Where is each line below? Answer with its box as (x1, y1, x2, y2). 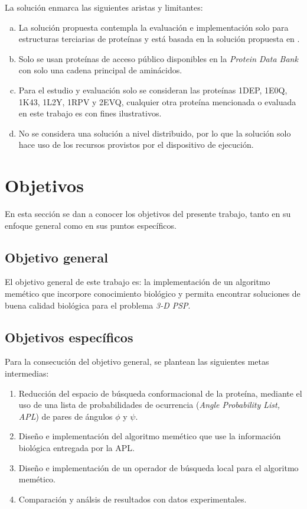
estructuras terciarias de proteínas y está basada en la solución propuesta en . (18, 33, 300, 45)
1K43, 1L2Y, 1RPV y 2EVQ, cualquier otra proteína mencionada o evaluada (18, 95, 296, 108)
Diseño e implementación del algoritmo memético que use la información (18, 430, 281, 442)
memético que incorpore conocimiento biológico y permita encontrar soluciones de (5, 287, 301, 300)
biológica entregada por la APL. (18, 442, 135, 453)
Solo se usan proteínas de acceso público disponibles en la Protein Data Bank (18, 52, 298, 64)
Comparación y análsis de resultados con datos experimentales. (18, 492, 247, 505)
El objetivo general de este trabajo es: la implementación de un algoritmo (5, 275, 270, 288)
